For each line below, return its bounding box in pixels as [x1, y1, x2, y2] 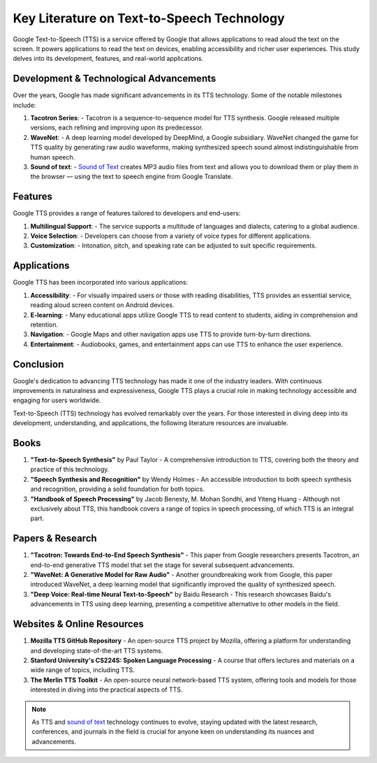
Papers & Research [13, 532, 97, 545]
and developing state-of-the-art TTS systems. [30, 646, 163, 655]
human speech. [30, 152, 75, 161]
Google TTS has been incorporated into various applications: [13, 278, 188, 287]
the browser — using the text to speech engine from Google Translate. [30, 172, 233, 181]
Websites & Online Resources [13, 618, 145, 630]
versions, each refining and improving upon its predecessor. [30, 123, 204, 132]
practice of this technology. [30, 465, 110, 473]
